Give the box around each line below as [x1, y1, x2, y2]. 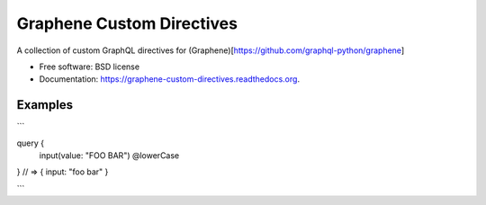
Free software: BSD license [39, 61, 139, 72]
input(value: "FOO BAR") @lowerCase [39, 150, 180, 161]
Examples [16, 97, 74, 112]
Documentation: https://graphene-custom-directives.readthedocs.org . [39, 74, 301, 85]
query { [16, 138, 45, 148]
